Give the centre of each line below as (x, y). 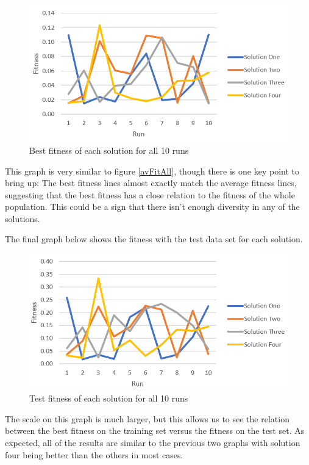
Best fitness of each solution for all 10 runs (109, 150)
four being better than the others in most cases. (94, 454)
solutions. (23, 218)
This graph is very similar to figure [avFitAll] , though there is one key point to (152, 171)
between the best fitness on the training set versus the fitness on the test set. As (155, 431)
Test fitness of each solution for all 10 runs (109, 398)
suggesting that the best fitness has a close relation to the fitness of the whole (150, 194)
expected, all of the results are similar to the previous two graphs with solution (153, 442)
